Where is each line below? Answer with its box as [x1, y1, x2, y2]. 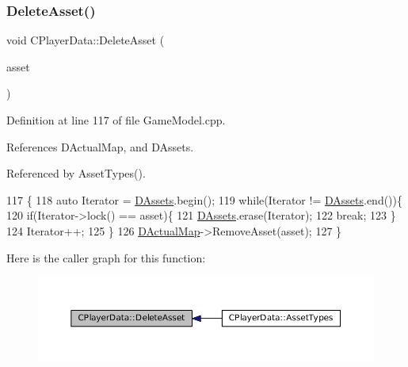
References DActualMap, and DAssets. [6, 138, 194, 155]
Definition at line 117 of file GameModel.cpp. [6, 112, 226, 128]
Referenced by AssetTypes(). [6, 165, 146, 182]
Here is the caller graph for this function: [6, 249, 206, 266]
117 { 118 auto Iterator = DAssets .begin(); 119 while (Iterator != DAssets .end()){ [6, 191, 402, 208]
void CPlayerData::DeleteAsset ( [6, 32, 165, 48]
